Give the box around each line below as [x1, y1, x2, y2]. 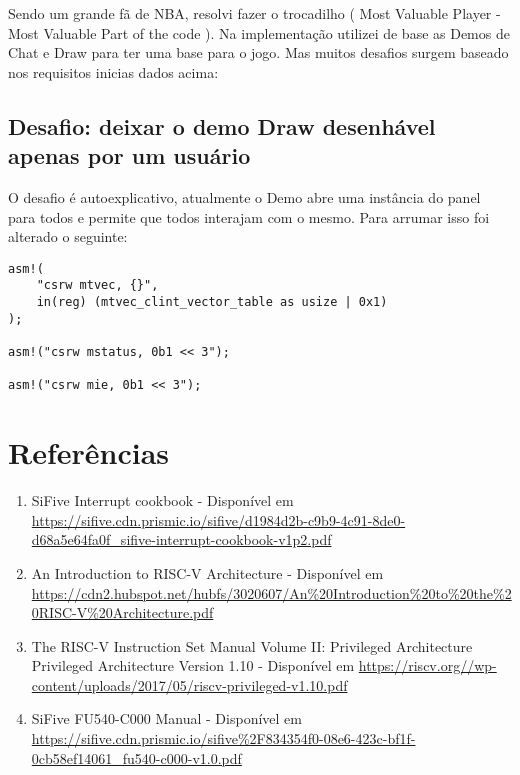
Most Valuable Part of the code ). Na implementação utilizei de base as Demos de [8, 22, 510, 43]
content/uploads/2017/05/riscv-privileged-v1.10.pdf [31, 674, 348, 695]
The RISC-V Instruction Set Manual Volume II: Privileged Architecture [31, 635, 473, 656]
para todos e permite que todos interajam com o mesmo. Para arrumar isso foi [8, 206, 490, 227]
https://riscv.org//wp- [358, 655, 497, 676]
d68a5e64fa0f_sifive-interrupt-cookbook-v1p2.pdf [31, 529, 332, 550]
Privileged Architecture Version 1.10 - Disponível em [31, 655, 355, 676]
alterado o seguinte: [8, 226, 128, 247]
